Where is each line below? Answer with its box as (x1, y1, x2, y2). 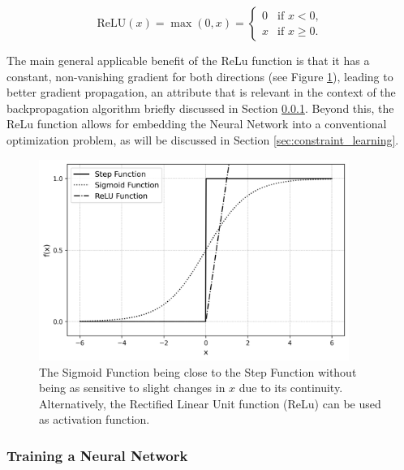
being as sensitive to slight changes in (39, 379, 226, 396)
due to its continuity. (239, 379, 343, 396)
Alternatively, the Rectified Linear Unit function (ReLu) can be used (39, 395, 381, 412)
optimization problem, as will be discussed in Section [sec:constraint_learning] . (6, 131, 399, 148)
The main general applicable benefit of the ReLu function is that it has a (6, 52, 370, 68)
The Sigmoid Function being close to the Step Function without (39, 363, 357, 380)
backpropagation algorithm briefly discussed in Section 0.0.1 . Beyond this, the (6, 99, 394, 116)
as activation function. (39, 411, 150, 428)
